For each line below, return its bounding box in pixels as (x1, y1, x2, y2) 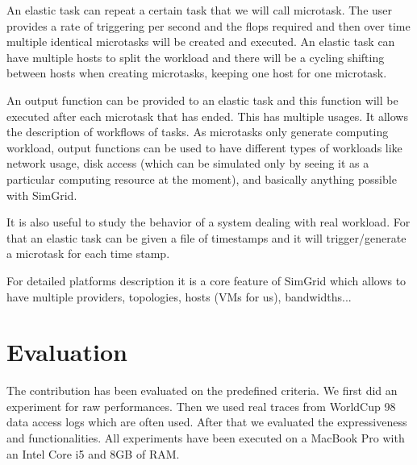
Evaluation (6, 335, 127, 368)
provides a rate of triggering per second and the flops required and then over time (6, 17, 411, 34)
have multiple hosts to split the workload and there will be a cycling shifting (6, 48, 385, 65)
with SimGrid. (6, 186, 77, 203)
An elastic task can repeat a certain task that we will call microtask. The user (6, 2, 393, 18)
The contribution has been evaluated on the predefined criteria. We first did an (6, 382, 398, 399)
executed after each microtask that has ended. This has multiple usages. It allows (6, 107, 408, 124)
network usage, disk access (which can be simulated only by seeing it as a (6, 155, 369, 172)
